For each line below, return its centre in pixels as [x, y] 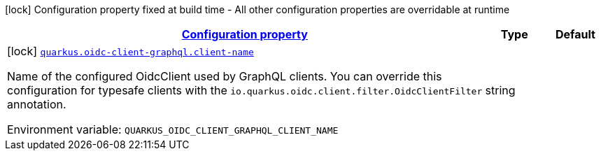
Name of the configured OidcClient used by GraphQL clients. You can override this [225, 76]
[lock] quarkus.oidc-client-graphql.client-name [130, 51]
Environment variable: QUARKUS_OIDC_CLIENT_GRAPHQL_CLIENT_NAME [173, 129]
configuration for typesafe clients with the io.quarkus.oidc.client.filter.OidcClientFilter [245, 90]
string [500, 90]
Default [575, 34]
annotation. [37, 104]
